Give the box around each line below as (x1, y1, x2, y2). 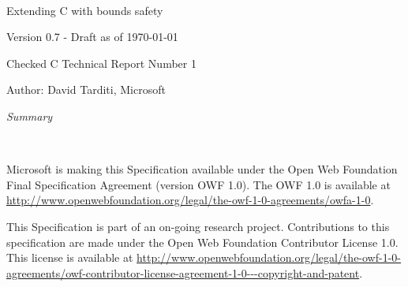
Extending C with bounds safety (6, 2, 163, 18)
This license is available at (6, 249, 133, 266)
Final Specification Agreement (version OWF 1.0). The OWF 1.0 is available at (6, 176, 391, 192)
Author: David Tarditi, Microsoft (6, 81, 166, 98)
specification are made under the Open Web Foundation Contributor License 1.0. (6, 233, 399, 250)
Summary (6, 107, 53, 124)
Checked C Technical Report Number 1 (6, 54, 197, 71)
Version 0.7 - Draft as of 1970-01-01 (6, 28, 178, 45)
